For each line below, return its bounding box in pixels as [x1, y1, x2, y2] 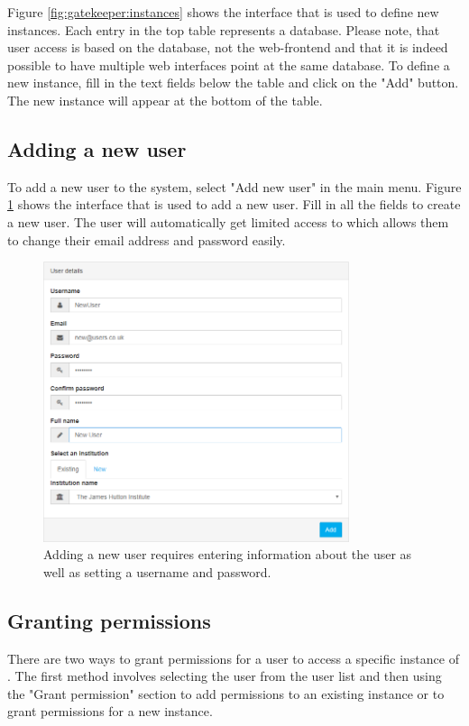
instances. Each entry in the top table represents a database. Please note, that [7, 20, 440, 39]
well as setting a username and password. [43, 562, 271, 581]
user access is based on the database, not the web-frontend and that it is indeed [7, 38, 448, 57]
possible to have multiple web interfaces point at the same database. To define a [7, 55, 450, 74]
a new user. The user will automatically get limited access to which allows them [7, 212, 449, 231]
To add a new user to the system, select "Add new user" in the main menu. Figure [7, 177, 462, 196]
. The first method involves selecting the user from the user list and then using [7, 666, 442, 685]
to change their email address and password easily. [7, 230, 286, 249]
